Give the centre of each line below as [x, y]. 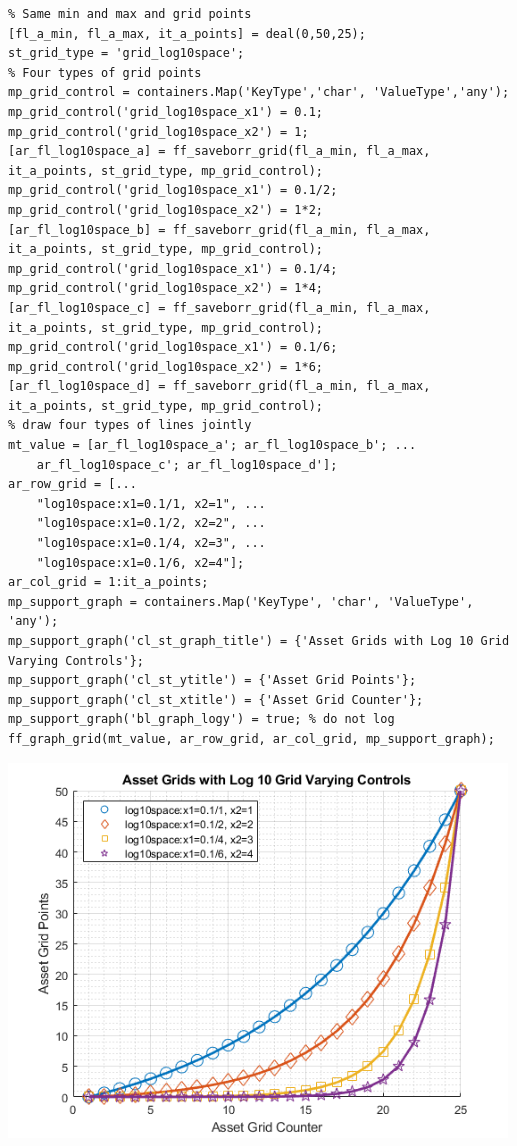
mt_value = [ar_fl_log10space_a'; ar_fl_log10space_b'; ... [212, 445]
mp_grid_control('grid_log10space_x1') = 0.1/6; [173, 347]
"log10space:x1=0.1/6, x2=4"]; [140, 562]
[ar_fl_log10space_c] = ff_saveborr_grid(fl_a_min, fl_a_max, [219, 307]
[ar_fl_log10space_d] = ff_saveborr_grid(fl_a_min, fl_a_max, [219, 386]
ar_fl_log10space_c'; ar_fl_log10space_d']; [187, 464]
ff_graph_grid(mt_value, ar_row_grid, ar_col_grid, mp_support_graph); [251, 738]
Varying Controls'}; [76, 660]
